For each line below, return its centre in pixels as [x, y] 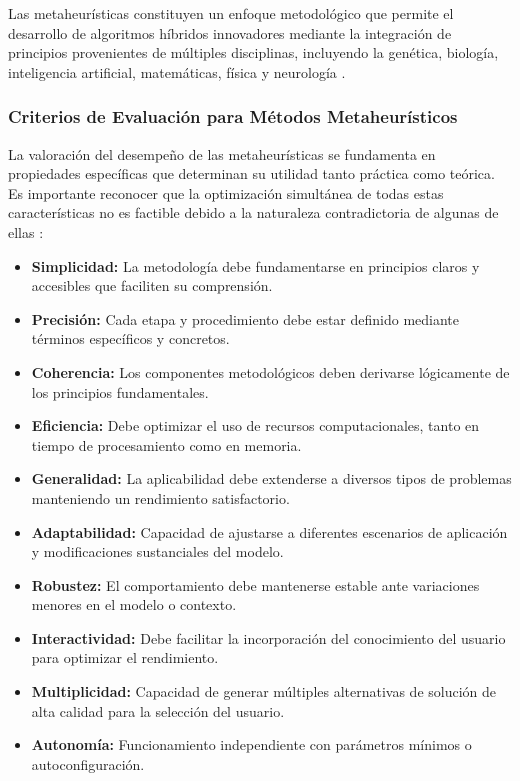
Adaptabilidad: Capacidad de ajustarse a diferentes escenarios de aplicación [269, 531]
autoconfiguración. [88, 763]
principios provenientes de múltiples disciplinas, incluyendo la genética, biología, [253, 52]
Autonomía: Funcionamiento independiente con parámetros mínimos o [251, 744]
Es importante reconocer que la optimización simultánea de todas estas [226, 192]
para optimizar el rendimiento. [125, 657]
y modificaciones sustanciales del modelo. [157, 551]
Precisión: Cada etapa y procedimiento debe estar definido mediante [245, 318]
